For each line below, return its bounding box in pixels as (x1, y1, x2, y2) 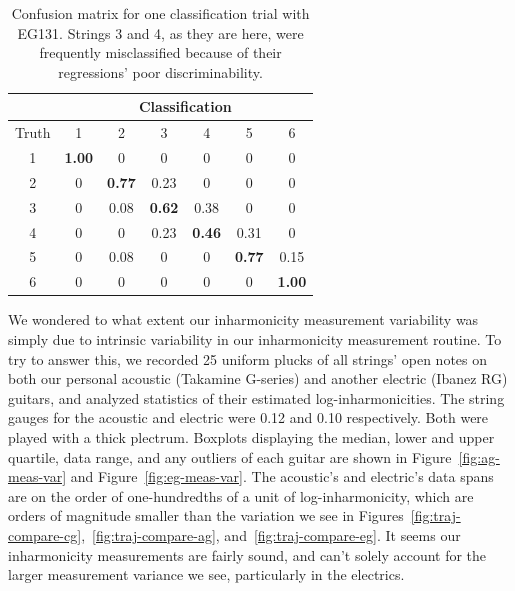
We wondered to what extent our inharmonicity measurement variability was (8, 309, 479, 330)
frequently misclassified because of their (39, 42, 282, 63)
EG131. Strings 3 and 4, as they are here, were (17, 22, 304, 43)
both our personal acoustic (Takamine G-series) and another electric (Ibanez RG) (8, 368, 508, 389)
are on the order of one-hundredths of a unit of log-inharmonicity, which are (8, 485, 474, 506)
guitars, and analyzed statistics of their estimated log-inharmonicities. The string (8, 387, 505, 408)
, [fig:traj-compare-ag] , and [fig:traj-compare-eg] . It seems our (81, 524, 461, 545)
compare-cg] (8, 524, 82, 545)
